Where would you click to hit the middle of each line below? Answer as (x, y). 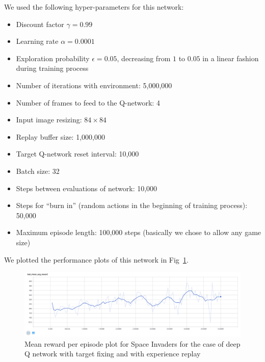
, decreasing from (144, 58)
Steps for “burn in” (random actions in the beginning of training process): (132, 205)
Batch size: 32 (38, 171)
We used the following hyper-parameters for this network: (94, 7)
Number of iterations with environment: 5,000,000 (94, 85)
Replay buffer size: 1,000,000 (60, 136)
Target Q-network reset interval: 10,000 (77, 154)
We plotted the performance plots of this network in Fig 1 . (96, 259)
